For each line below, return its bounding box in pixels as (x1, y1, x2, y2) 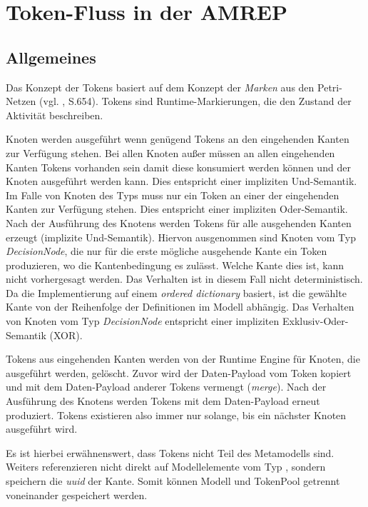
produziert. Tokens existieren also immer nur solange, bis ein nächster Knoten (6, 407, 347, 422)
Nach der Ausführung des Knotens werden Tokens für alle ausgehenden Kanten (6, 215, 352, 230)
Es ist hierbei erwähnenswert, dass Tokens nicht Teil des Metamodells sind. (6, 445, 334, 460)
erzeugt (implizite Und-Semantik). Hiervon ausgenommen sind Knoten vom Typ (6, 229, 357, 244)
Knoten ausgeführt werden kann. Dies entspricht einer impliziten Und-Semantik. (6, 174, 357, 189)
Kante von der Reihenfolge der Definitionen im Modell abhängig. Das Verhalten (6, 299, 354, 314)
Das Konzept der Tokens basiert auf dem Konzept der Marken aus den (6, 79, 315, 94)
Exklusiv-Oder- (282, 313, 349, 328)
